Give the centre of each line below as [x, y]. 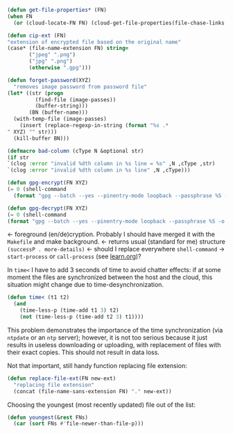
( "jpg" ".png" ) [51, 61]
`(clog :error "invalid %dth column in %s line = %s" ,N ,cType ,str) [111, 164]
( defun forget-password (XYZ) [49, 80]
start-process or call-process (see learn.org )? [74, 256]
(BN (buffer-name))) [59, 112]
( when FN [20, 16]
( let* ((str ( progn [35, 93]
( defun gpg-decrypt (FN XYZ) [48, 208]
